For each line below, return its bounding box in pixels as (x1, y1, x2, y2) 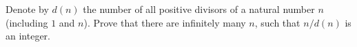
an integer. (6, 29, 50, 43)
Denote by (6, 2, 49, 16)
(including (6, 15, 48, 29)
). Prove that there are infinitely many (83, 15, 246, 29)
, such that (254, 15, 300, 29)
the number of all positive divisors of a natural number (83, 2, 315, 16)
